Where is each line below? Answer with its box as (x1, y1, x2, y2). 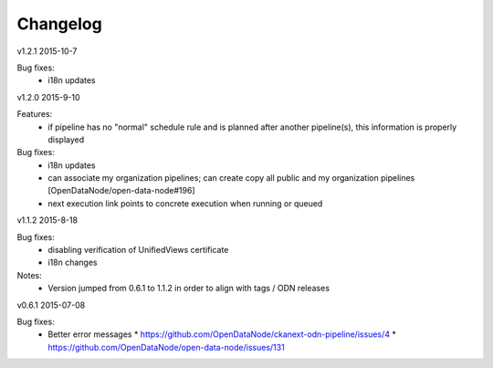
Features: (16, 109, 53, 120)
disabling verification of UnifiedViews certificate (47, 245, 229, 256)
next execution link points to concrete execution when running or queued (47, 197, 323, 209)
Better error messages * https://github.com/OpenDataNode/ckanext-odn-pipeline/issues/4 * (47, 329, 396, 340)
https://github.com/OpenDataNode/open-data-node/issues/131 (47, 342, 285, 352)
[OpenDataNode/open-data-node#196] (47, 185, 195, 196)
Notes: (16, 269, 42, 280)
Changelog (16, 14, 102, 34)
